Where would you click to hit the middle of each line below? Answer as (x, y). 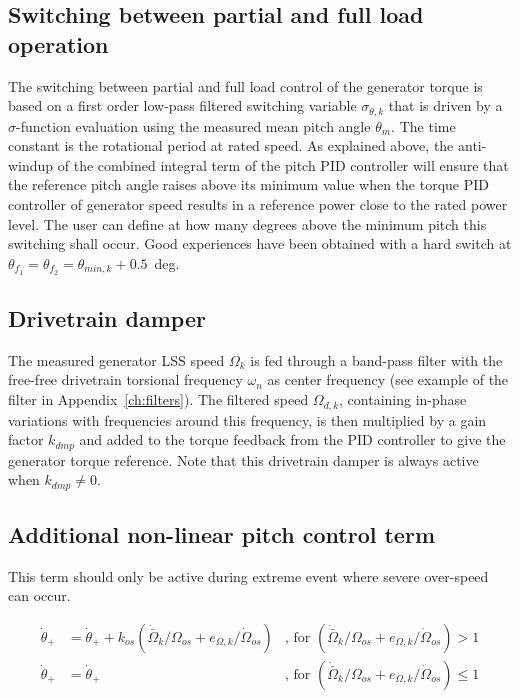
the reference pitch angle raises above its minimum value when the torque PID (249, 184)
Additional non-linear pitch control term (222, 533)
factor (26, 439)
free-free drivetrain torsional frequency (125, 379)
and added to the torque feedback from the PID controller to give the (292, 439)
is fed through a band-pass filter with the (376, 359)
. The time (423, 125)
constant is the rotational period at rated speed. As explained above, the (231, 145)
